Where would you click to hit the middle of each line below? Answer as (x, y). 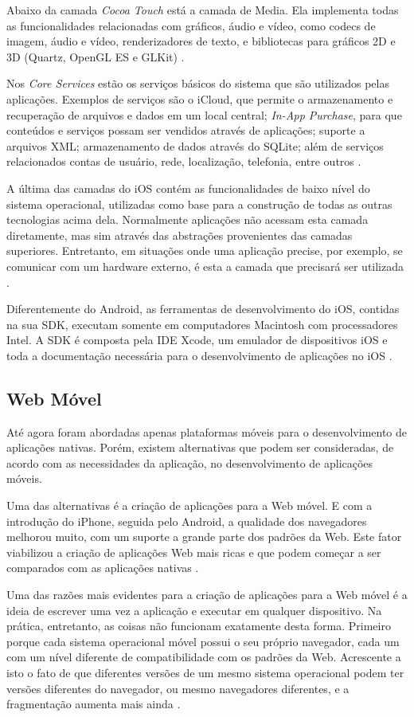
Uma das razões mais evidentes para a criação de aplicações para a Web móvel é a (207, 595)
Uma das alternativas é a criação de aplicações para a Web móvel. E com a (189, 505)
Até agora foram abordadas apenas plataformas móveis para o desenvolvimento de (207, 431)
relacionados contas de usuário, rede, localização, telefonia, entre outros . (184, 161)
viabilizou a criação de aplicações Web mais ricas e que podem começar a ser (194, 552)
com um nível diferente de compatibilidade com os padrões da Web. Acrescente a (204, 657)
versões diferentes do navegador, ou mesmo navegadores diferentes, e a (178, 688)
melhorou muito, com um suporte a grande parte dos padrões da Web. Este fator (204, 537)
